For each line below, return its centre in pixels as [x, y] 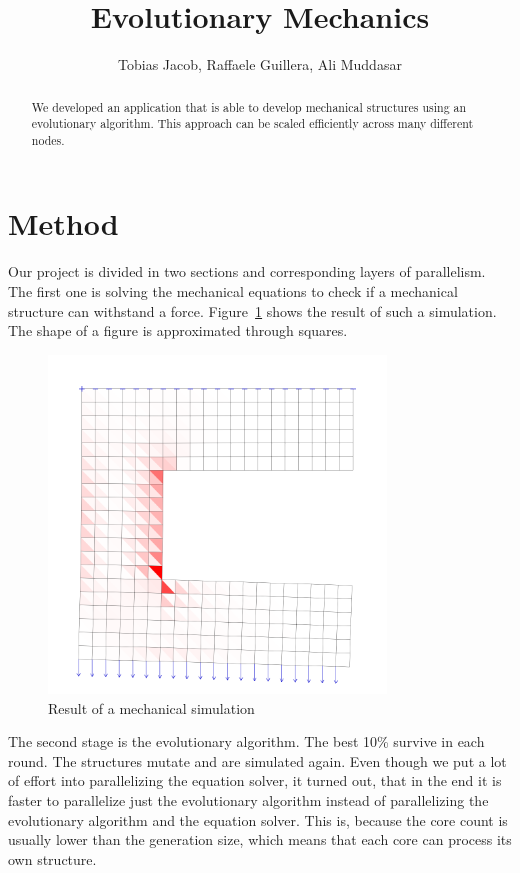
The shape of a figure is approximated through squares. [178, 330]
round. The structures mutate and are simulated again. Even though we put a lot [257, 760]
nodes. [48, 139]
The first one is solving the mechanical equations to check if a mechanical [233, 291]
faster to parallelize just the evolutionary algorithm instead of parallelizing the [248, 799]
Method [63, 223]
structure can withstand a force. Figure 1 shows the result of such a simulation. [252, 310]
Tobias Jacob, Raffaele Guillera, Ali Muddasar [260, 64]
